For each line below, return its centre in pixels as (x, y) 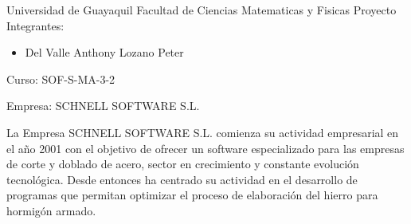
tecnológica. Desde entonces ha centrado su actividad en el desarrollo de (182, 179)
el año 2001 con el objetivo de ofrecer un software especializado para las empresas (205, 148)
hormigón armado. (51, 210)
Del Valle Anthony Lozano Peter (104, 52)
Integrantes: (35, 25)
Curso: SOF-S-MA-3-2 (61, 79)
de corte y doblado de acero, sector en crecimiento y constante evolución (183, 164)
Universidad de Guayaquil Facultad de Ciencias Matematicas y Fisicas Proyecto (202, 10)
